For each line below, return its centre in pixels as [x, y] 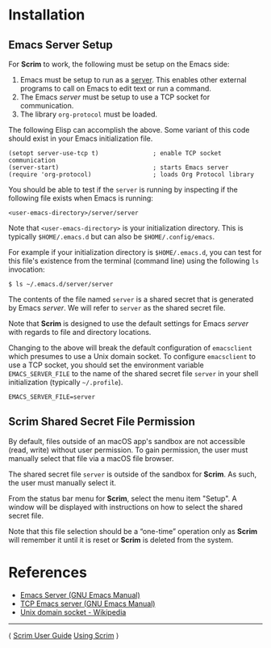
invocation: [27, 269]
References [48, 573]
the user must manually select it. [63, 482]
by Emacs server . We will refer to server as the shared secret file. [117, 308]
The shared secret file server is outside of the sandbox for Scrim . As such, [133, 474]
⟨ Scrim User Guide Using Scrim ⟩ [64, 635]
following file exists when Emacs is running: [81, 198]
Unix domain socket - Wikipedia [73, 612]
